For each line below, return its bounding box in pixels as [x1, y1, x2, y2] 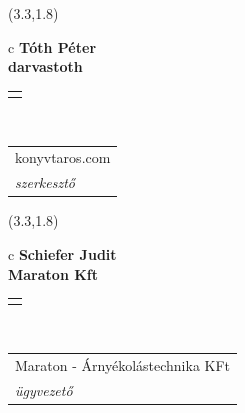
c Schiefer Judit [8, 243, 117, 264]
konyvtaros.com [15, 147, 111, 168]
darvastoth [8, 56, 83, 77]
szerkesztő [15, 172, 75, 193]
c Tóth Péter [8, 36, 97, 57]
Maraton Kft [8, 263, 98, 284]
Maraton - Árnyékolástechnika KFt [15, 354, 231, 375]
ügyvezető [15, 379, 73, 400]
